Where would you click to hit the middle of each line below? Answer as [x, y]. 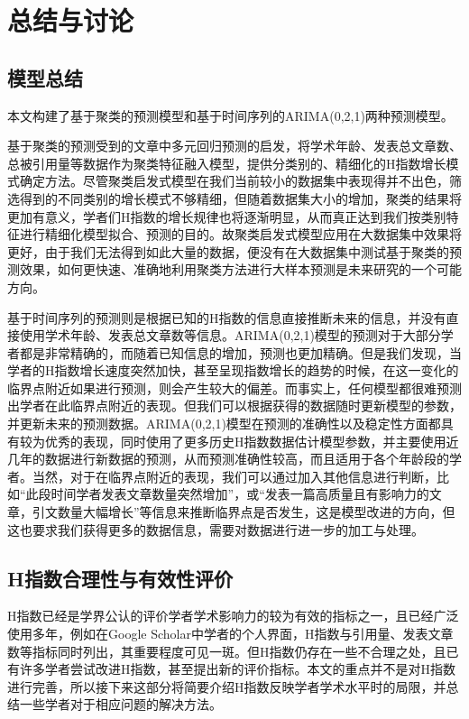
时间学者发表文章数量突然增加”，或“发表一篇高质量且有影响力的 [240, 494]
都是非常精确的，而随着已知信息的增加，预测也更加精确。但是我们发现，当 [240, 352]
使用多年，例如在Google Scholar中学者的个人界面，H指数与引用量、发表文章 [230, 634]
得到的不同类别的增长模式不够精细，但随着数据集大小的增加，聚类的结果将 [240, 198]
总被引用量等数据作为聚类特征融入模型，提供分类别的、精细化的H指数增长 [227, 163]
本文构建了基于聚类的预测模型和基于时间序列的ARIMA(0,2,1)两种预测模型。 [230, 115]
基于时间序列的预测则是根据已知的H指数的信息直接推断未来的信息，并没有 [227, 317]
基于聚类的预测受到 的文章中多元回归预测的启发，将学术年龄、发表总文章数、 [234, 146]
